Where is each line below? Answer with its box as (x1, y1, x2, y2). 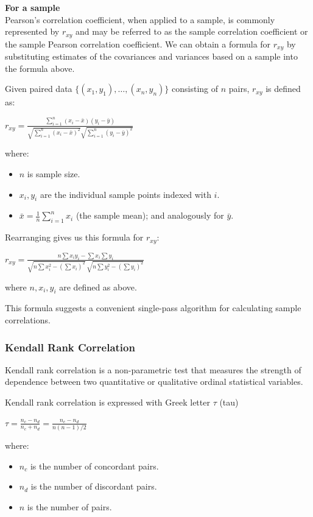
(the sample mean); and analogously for (76, 209, 224, 222)
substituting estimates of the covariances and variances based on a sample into (5, 50, 298, 63)
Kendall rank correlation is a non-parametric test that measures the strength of (5, 363, 301, 376)
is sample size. (27, 167, 80, 180)
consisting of (172, 82, 219, 95)
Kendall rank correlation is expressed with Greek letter (5, 396, 210, 408)
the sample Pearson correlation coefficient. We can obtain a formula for (5, 37, 271, 50)
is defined (266, 82, 301, 95)
